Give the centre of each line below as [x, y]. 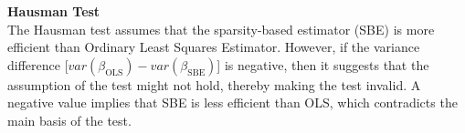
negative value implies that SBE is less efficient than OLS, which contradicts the [232, 102]
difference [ [38, 64]
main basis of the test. [69, 120]
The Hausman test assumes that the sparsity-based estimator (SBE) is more [221, 29]
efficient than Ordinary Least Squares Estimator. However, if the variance [214, 47]
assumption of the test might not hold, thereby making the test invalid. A [214, 84]
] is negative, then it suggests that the [323, 64]
